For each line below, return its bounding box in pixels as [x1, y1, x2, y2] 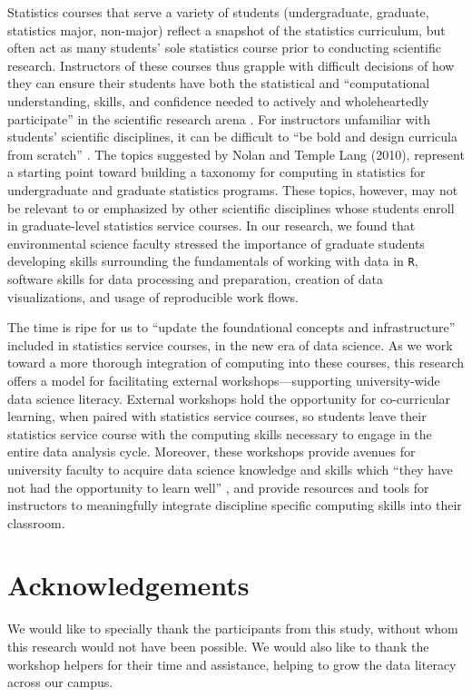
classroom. [7, 513, 65, 532]
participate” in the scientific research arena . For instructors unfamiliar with [7, 109, 430, 128]
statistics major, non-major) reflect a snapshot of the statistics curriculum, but [7, 20, 446, 39]
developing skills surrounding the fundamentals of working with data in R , [7, 251, 418, 270]
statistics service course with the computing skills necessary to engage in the [7, 424, 432, 443]
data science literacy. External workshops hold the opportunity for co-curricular [7, 388, 451, 407]
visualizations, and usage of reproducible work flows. [7, 287, 299, 306]
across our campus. [7, 672, 113, 692]
